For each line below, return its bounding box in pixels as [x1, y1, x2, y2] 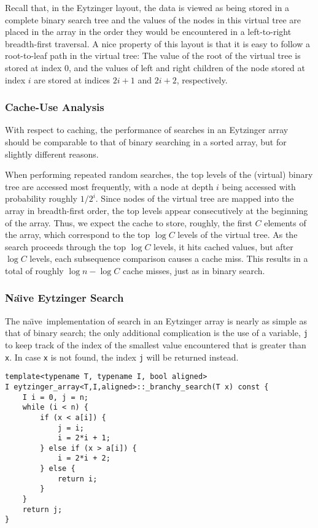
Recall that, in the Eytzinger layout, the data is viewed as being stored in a [5, 1, 290, 13]
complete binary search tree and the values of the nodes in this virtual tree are [5, 13, 301, 26]
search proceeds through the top [5, 240, 126, 253]
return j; [22, 505, 63, 514]
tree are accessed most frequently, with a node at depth [5, 180, 214, 193]
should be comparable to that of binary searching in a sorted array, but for [5, 135, 287, 148]
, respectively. [176, 73, 228, 86]
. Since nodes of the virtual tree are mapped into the [95, 192, 294, 205]
